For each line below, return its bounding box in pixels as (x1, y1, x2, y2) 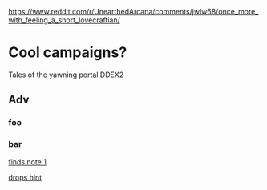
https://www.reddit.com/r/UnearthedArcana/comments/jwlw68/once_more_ (8, 7, 259, 16)
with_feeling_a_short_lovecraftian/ (8, 15, 120, 25)
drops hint (8, 172, 42, 182)
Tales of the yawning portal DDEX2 (8, 70, 124, 79)
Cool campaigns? (8, 43, 127, 62)
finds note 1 (8, 156, 47, 167)
